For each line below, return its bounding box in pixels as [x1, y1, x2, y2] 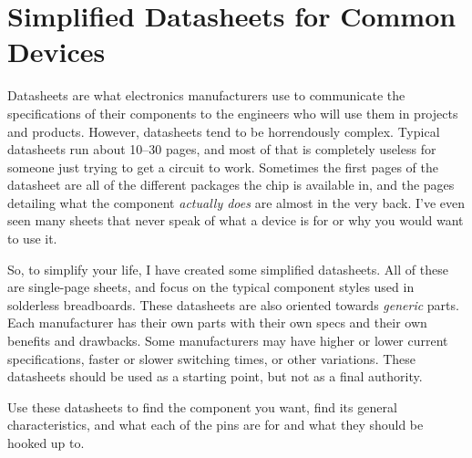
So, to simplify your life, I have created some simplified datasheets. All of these [7, 259, 448, 278]
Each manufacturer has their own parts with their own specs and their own [7, 313, 427, 332]
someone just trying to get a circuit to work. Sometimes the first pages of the [7, 157, 438, 176]
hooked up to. [7, 433, 85, 452]
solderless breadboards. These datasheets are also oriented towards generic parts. [7, 295, 459, 314]
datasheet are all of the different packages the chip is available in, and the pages [7, 175, 455, 194]
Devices [7, 33, 106, 70]
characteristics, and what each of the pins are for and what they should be [7, 415, 424, 434]
